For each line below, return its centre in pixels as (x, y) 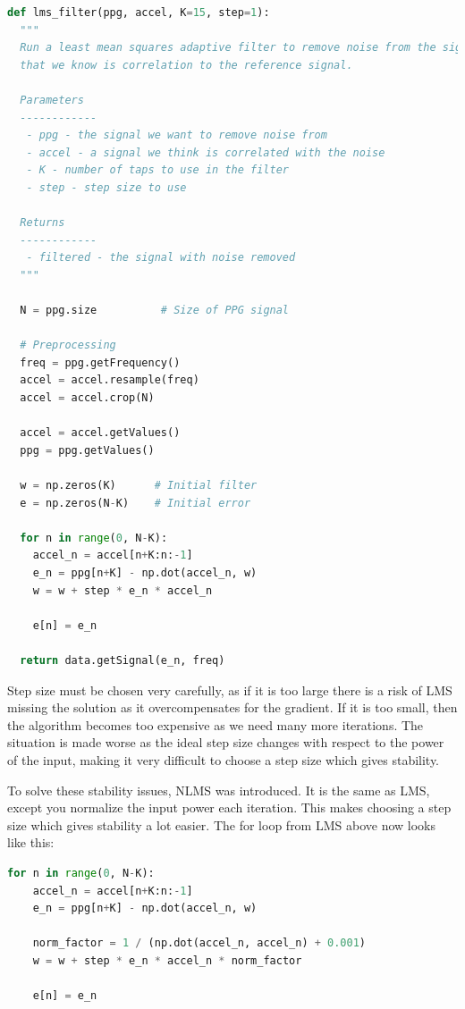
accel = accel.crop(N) (87, 398)
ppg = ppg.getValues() (87, 450)
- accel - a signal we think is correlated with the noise (206, 152)
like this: (31, 842)
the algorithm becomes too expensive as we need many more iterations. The (216, 724)
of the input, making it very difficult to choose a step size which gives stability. (224, 759)
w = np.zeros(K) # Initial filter (139, 486)
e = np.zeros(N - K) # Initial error (135, 503)
